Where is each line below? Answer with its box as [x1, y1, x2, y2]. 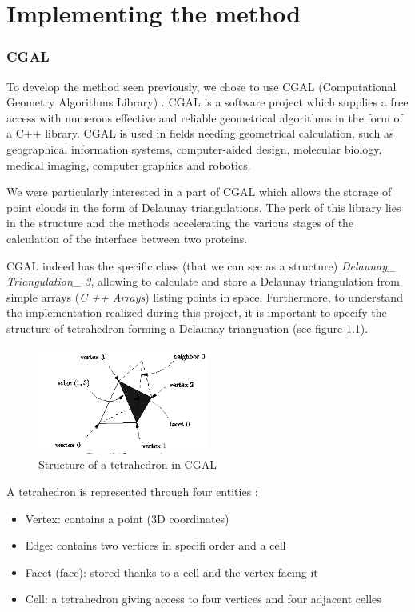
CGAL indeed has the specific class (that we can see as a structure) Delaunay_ [6, 257, 396, 274]
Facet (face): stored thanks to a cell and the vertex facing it [25, 563, 318, 580]
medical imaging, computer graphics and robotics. [6, 156, 251, 173]
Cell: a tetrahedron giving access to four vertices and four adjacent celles [25, 590, 381, 607]
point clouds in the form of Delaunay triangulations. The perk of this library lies [6, 198, 401, 215]
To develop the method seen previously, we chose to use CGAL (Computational [6, 78, 397, 94]
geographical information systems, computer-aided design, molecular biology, [6, 140, 382, 157]
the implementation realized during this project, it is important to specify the [6, 304, 387, 321]
